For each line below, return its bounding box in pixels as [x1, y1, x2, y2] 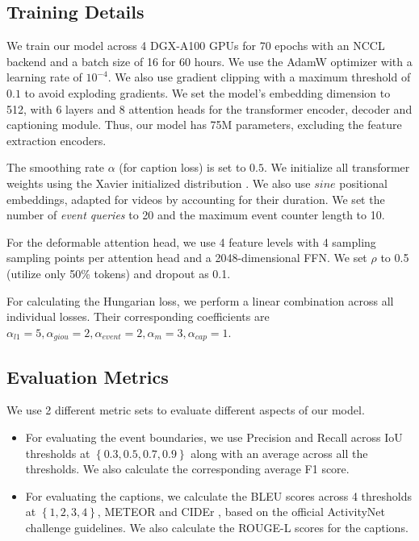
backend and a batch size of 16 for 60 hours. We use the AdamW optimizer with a [6, 52, 413, 69]
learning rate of [6, 69, 82, 85]
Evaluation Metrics [6, 364, 169, 389]
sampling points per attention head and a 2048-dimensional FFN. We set [6, 249, 367, 266]
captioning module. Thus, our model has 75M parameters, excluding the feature [6, 116, 402, 133]
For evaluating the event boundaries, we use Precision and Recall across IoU [25, 428, 403, 445]
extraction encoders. [6, 131, 107, 148]
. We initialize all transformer [264, 159, 410, 176]
